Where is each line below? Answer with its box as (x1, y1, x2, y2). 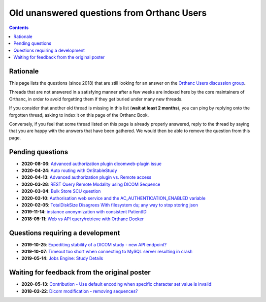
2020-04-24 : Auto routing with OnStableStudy (21, 168, 118, 173)
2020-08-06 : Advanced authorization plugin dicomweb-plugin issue (21, 161, 162, 167)
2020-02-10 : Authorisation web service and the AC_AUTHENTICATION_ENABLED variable (21, 195, 206, 201)
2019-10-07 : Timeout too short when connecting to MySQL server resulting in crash (21, 249, 193, 255)
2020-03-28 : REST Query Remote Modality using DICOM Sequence (21, 181, 161, 187)
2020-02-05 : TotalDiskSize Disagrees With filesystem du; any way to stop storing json (21, 202, 198, 208)
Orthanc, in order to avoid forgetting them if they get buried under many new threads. (9, 96, 183, 102)
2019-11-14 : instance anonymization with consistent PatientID (21, 209, 147, 215)
